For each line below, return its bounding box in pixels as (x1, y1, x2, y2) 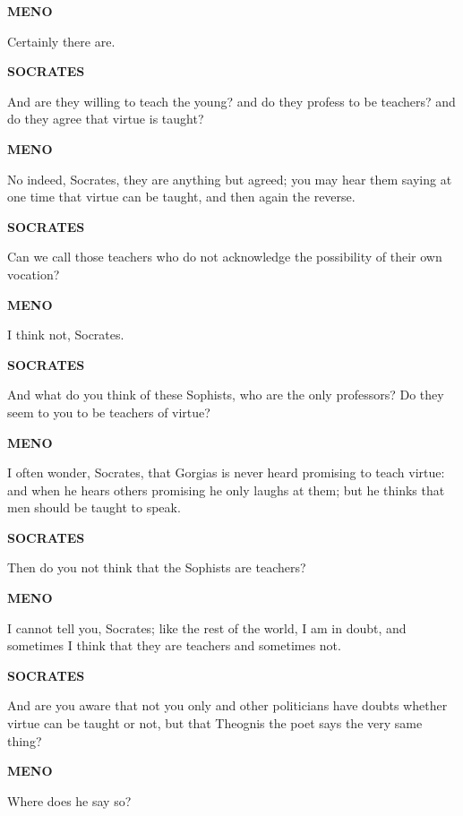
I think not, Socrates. (7, 325, 124, 344)
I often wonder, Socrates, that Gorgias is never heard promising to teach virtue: (7, 463, 445, 482)
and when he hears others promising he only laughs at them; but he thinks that (7, 480, 445, 499)
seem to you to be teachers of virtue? (7, 402, 210, 421)
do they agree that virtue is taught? (7, 109, 204, 128)
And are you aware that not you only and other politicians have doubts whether (7, 696, 448, 715)
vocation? (7, 264, 60, 283)
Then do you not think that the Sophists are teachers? (7, 558, 306, 577)
